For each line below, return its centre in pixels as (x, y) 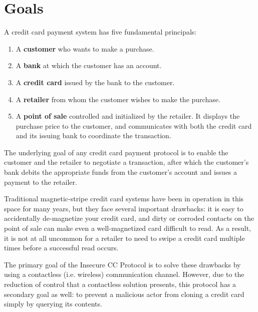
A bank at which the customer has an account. (89, 65)
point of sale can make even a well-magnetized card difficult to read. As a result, (128, 228)
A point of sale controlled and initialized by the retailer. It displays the (128, 116)
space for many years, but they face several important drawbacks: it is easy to (124, 208)
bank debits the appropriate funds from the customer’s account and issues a (121, 172)
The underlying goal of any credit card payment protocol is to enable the (116, 152)
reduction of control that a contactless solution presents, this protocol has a (120, 284)
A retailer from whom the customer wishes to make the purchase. (118, 99)
